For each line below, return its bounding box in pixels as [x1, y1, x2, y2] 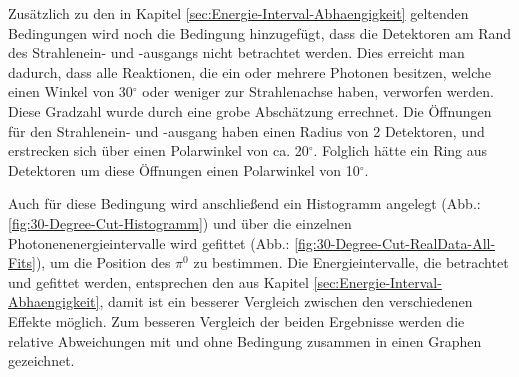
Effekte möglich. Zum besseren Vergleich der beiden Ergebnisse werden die [8, 310, 465, 331]
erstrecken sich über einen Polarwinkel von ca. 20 [8, 140, 309, 161]
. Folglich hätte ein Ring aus [313, 140, 488, 161]
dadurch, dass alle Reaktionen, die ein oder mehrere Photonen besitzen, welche [8, 61, 491, 82]
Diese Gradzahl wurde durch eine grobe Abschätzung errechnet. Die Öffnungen [8, 100, 492, 121]
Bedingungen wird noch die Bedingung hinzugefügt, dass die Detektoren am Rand [8, 22, 512, 43]
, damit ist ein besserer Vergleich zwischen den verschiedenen [99, 291, 473, 312]
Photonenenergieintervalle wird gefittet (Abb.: [8, 232, 290, 253]
